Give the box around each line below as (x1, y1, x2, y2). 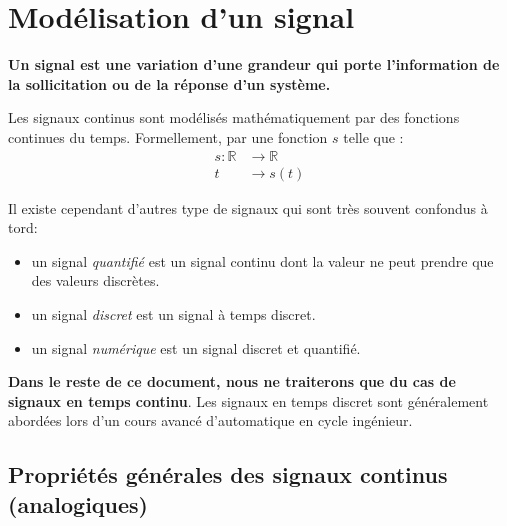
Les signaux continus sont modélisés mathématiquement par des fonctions (8, 107, 460, 128)
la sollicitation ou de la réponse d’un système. (8, 73, 331, 94)
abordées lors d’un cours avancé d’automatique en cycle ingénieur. (8, 410, 413, 431)
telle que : (343, 126, 404, 147)
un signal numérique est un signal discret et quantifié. (31, 337, 361, 358)
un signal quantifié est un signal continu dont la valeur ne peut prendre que (31, 250, 494, 271)
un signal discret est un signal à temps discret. (31, 303, 316, 324)
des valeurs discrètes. (31, 270, 160, 291)
